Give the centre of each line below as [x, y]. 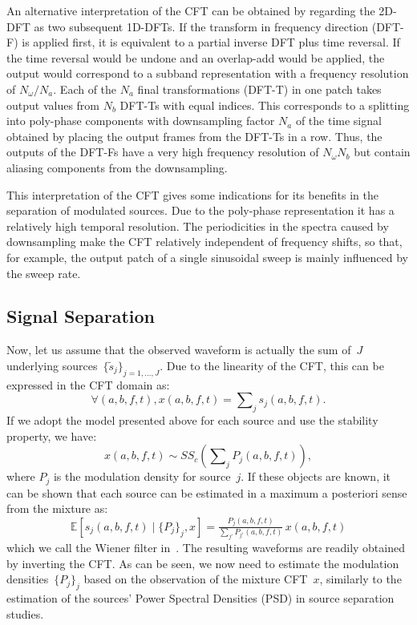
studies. [25, 613]
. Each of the [85, 89]
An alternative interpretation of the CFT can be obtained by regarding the [191, 10]
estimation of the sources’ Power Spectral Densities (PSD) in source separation [200, 598]
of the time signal [338, 121]
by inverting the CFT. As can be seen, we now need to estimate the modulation [203, 563]
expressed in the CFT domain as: [88, 384]
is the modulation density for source [142, 476]
